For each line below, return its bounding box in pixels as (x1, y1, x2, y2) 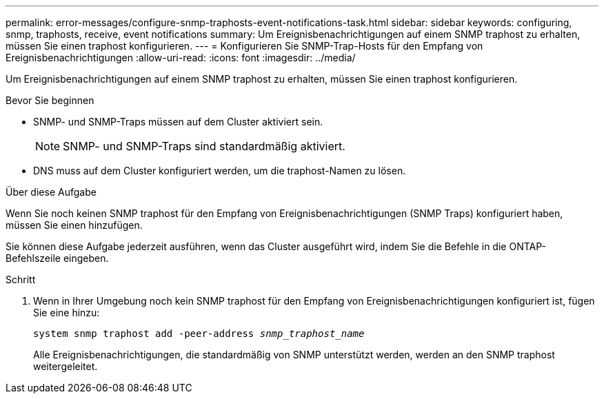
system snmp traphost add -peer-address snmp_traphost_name (33, 328, 365, 339)
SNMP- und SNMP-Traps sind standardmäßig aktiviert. (63, 139, 345, 153)
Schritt (6, 274, 36, 285)
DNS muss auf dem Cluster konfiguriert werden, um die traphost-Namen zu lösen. (33, 165, 406, 176)
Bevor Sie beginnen (6, 94, 94, 106)
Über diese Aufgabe (6, 186, 97, 198)
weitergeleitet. (33, 360, 98, 372)
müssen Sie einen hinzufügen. (6, 219, 143, 231)
